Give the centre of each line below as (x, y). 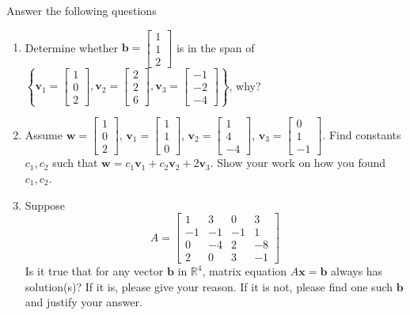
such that (75, 163)
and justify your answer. (84, 302)
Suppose (45, 205)
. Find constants (362, 134)
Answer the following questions (82, 10)
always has (357, 271)
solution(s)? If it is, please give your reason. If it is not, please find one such (209, 286)
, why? (245, 85)
